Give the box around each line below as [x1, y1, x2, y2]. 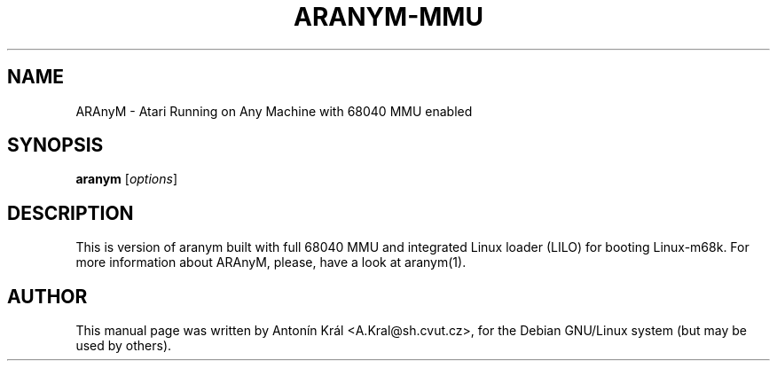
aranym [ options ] [75, 171, 178, 187]
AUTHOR [7, 285, 88, 308]
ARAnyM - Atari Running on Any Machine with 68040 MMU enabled [75, 103, 473, 119]
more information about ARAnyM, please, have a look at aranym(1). [75, 254, 467, 270]
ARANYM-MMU [294, 2, 483, 32]
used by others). [75, 338, 172, 354]
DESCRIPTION [7, 201, 134, 224]
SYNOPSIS [7, 134, 104, 157]
